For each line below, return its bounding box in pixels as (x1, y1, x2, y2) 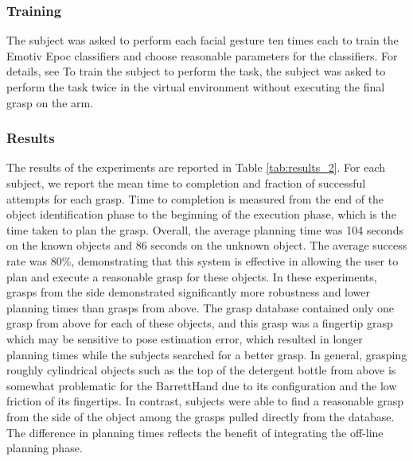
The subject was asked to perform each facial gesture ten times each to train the (6, 32, 399, 48)
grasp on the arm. (6, 94, 94, 110)
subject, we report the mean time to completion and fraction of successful (6, 175, 366, 191)
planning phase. (6, 440, 83, 456)
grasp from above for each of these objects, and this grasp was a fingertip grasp (6, 315, 393, 331)
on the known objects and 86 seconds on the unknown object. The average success (6, 237, 407, 254)
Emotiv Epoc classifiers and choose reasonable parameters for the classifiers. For (6, 47, 398, 64)
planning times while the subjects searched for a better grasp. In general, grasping (6, 346, 407, 362)
